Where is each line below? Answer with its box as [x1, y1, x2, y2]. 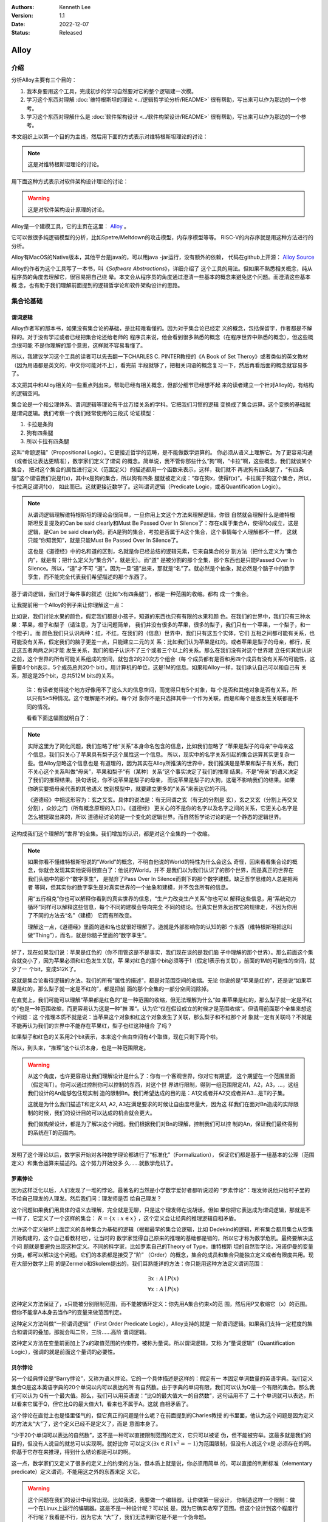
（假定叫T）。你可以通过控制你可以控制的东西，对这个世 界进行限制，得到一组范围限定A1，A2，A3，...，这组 [27, 1081, 299, 1088]
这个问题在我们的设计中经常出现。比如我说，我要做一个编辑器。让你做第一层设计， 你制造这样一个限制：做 [27, 1496, 295, 1503]
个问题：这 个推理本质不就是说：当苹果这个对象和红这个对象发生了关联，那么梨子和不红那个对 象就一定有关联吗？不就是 [11, 1014, 312, 1021]
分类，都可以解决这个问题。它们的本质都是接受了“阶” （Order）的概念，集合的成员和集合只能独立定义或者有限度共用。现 [11, 1251, 314, 1258]
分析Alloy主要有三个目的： [11, 76, 77, 83]
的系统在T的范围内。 [27, 1129, 80, 1136]
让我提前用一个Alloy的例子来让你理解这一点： [11, 601, 125, 609]
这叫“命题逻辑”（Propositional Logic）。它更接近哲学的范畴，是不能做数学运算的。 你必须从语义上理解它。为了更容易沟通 [11, 449, 313, 456]
